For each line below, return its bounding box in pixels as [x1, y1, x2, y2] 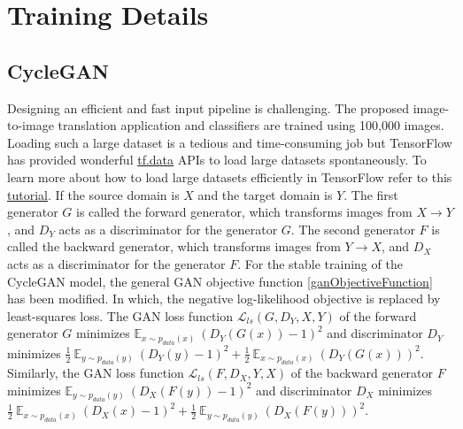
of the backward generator [290, 364, 434, 382]
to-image [7, 116, 54, 134]
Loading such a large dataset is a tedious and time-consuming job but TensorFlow [7, 133, 452, 151]
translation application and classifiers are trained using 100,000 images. [58, 116, 444, 134]
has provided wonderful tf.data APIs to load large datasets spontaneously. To [7, 150, 427, 169]
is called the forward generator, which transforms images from [75, 203, 413, 221]
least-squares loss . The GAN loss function [7, 306, 234, 325]
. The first [343, 185, 398, 203]
